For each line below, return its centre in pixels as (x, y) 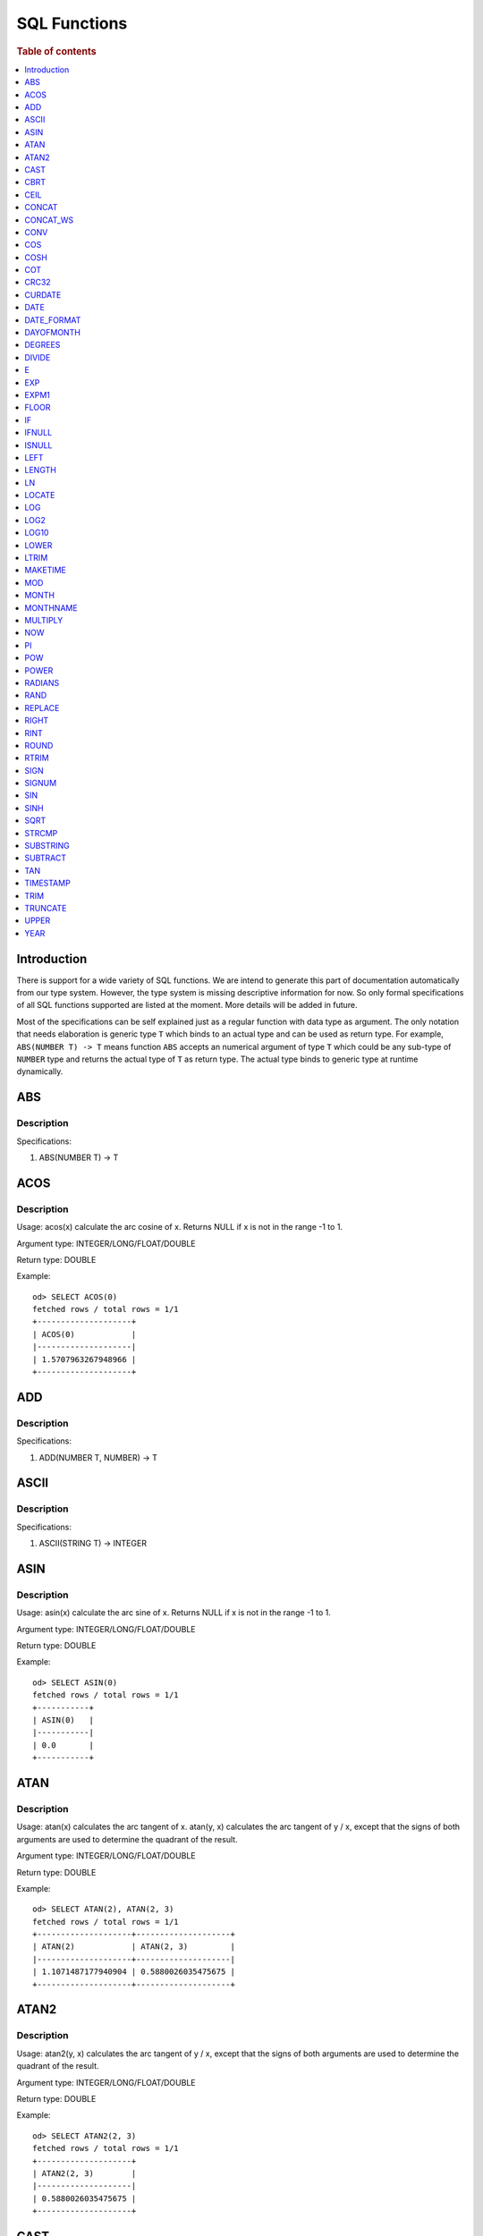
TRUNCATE (46, 908)
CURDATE (43, 294)
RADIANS (42, 682)
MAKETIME (45, 570)
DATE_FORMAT (53, 320)
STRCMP (41, 833)
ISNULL (38, 445)
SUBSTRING (47, 846)
